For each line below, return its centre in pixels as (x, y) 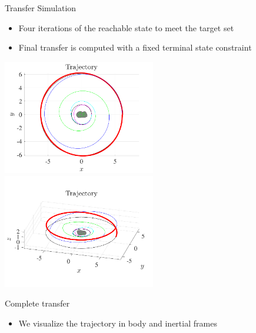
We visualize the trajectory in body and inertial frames (118, 323)
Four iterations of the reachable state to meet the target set (126, 27)
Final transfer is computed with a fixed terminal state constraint (135, 47)
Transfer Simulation (41, 8)
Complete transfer (37, 303)
